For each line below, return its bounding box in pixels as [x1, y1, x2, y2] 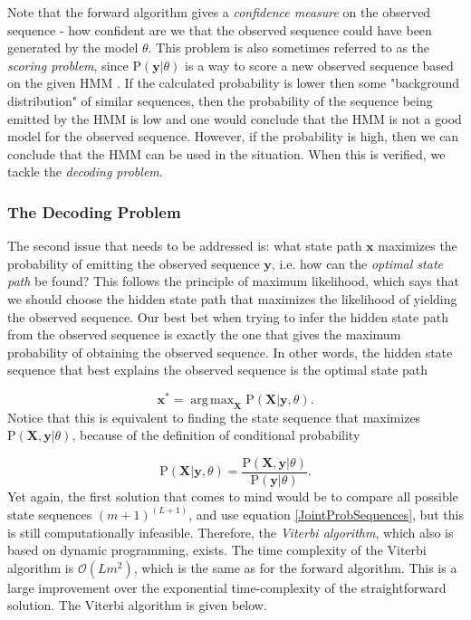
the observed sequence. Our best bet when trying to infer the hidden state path [7, 307, 448, 326]
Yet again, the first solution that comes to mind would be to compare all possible [7, 487, 458, 506]
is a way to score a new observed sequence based [185, 55, 454, 74]
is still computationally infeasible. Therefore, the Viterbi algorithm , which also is [7, 522, 454, 541]
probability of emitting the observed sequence [7, 253, 260, 272]
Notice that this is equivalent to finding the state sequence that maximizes [7, 407, 421, 426]
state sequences [7, 505, 92, 524]
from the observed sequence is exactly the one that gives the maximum [7, 325, 401, 344]
